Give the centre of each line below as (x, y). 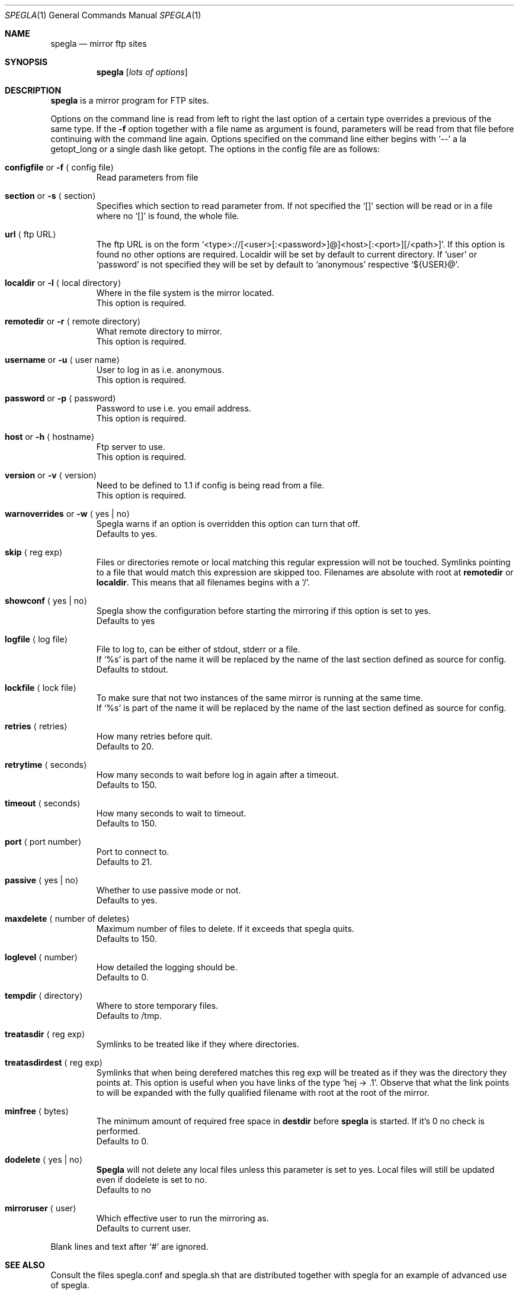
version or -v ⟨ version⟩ (51, 475)
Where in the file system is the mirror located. (185, 293)
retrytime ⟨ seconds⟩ (46, 765)
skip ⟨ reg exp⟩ (34, 552)
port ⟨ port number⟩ (43, 842)
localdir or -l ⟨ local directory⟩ (63, 283)
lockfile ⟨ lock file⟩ (41, 688)
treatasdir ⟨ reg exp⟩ (45, 1034)
